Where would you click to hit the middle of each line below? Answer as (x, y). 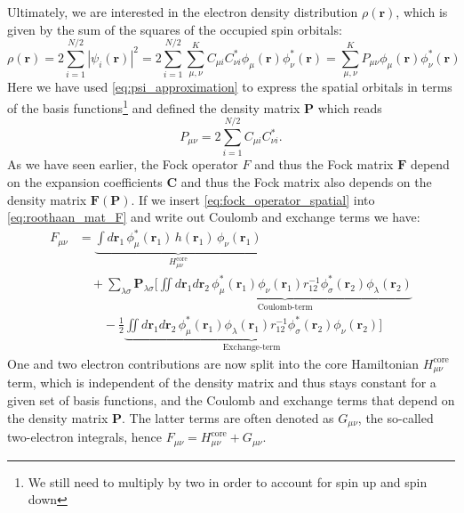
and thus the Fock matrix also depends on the (306, 181)
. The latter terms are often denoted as (228, 417)
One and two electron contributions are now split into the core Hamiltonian (213, 363)
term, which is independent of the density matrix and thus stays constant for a (222, 383)
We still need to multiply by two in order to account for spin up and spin (228, 481)
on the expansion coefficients (85, 181)
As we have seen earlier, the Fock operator (123, 164)
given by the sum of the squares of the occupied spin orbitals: (175, 29)
